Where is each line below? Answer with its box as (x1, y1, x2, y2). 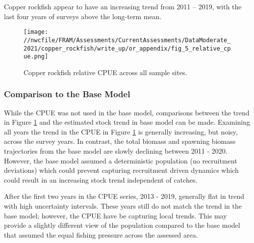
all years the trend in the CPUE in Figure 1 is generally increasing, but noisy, (4, 126, 238, 136)
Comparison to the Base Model (4, 88, 130, 100)
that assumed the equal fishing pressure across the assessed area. (4, 229, 198, 240)
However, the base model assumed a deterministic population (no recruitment (4, 155, 237, 165)
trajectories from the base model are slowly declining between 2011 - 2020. (4, 146, 228, 156)
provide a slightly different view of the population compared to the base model (4, 220, 240, 230)
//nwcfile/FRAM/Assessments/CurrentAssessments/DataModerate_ (24, 36, 231, 44)
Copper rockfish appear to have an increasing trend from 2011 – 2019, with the (4, 1, 242, 11)
